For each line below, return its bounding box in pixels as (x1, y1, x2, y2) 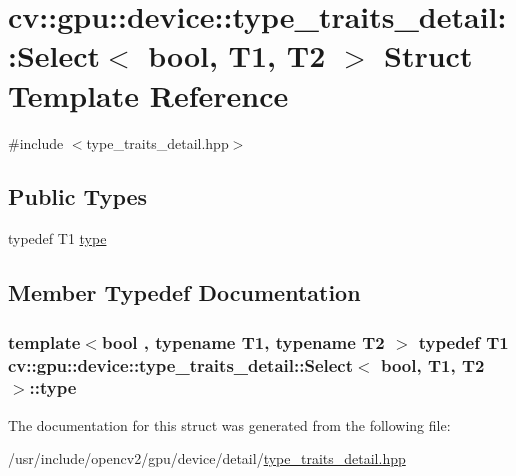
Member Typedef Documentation (8, 277, 361, 308)
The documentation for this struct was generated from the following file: (8, 414, 451, 435)
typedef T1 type (8, 228, 107, 249)
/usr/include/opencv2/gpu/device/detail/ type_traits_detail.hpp (8, 448, 406, 469)
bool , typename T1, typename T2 (101, 329, 385, 354)
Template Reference (8, 74, 289, 115)
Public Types (8, 181, 148, 212)
